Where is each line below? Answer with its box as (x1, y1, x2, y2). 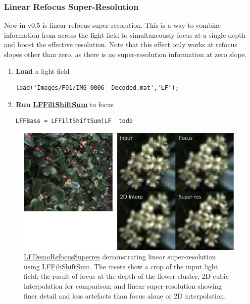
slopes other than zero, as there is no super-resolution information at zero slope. (4, 49, 247, 59)
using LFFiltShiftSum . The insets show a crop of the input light (24, 261, 218, 271)
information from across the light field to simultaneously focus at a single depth (4, 29, 246, 40)
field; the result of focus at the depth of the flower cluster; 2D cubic (24, 271, 229, 281)
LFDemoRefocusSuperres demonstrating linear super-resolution (24, 251, 216, 262)
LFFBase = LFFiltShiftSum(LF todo (15, 118, 133, 125)
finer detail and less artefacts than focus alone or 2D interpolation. (24, 290, 226, 301)
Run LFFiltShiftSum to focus (15, 99, 114, 109)
